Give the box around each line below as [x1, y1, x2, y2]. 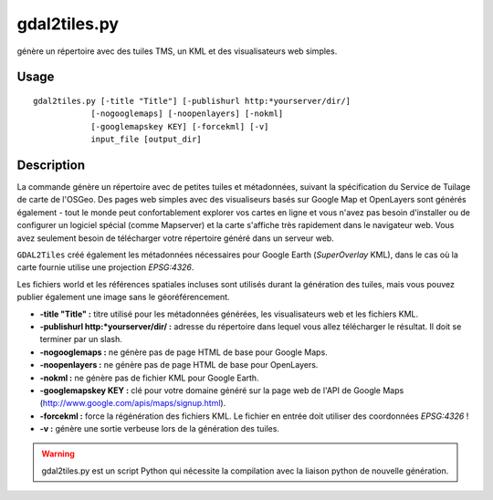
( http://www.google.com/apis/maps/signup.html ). [39, 398, 226, 409]
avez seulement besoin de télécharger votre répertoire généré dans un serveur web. [16, 233, 335, 244]
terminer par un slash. [39, 334, 122, 345]
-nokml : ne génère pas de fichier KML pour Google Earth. [39, 372, 259, 383]
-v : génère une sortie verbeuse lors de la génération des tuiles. [39, 423, 280, 434]
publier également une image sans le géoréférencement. [16, 292, 230, 303]
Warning [41, 448, 75, 460]
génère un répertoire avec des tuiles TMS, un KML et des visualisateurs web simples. [16, 46, 338, 57]
